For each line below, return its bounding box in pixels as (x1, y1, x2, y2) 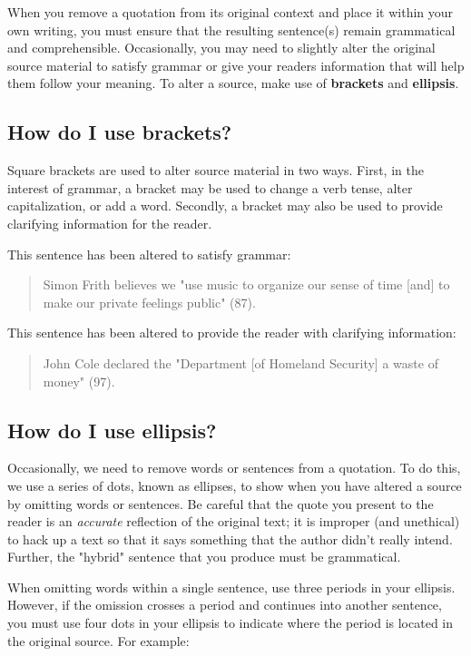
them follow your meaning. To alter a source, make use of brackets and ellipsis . (7, 73, 459, 93)
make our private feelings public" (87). (43, 292, 256, 311)
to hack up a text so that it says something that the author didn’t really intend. (7, 529, 453, 548)
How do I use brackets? (7, 118, 232, 146)
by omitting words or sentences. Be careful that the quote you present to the (7, 494, 434, 513)
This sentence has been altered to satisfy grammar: (7, 244, 291, 263)
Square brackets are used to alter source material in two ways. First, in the (7, 161, 424, 180)
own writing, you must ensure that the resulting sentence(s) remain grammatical (7, 20, 456, 39)
